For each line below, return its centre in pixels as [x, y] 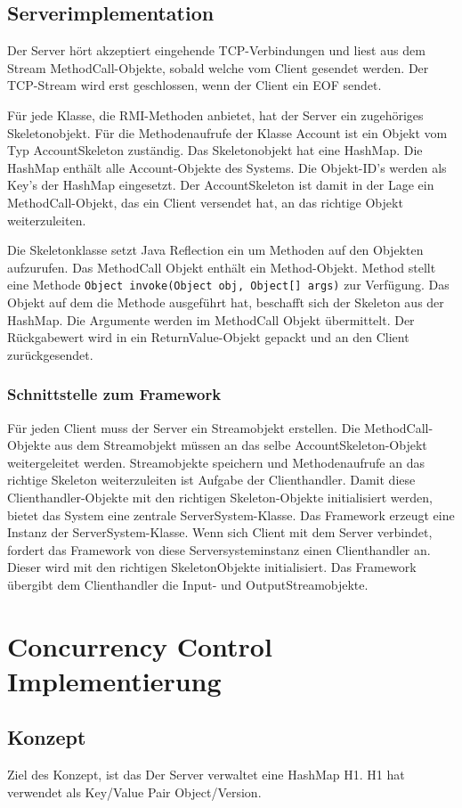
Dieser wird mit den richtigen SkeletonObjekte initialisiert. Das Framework [212, 567]
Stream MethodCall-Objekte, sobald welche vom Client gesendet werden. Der [218, 67]
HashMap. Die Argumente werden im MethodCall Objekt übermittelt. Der [211, 319]
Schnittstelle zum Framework [114, 394]
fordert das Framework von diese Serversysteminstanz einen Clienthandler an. [219, 549]
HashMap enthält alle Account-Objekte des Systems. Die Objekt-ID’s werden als [227, 167]
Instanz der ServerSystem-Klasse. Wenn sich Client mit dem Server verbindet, [220, 532]
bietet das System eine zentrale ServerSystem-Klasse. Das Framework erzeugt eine [231, 514]
